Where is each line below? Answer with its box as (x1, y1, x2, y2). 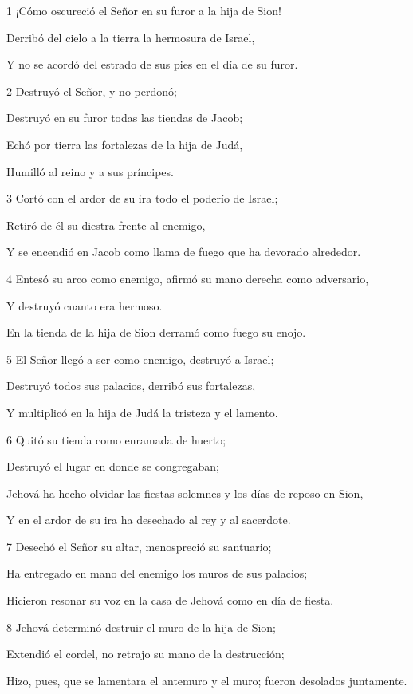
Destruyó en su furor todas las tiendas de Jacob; (6, 109, 243, 126)
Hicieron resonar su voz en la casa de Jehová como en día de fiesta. (6, 592, 334, 609)
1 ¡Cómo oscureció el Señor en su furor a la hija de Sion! (6, 2, 281, 18)
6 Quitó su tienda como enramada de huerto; (6, 431, 226, 448)
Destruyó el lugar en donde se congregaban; (6, 458, 219, 475)
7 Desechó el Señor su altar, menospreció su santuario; (6, 538, 272, 554)
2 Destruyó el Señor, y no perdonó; (6, 82, 177, 99)
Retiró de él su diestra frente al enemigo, (6, 216, 206, 233)
